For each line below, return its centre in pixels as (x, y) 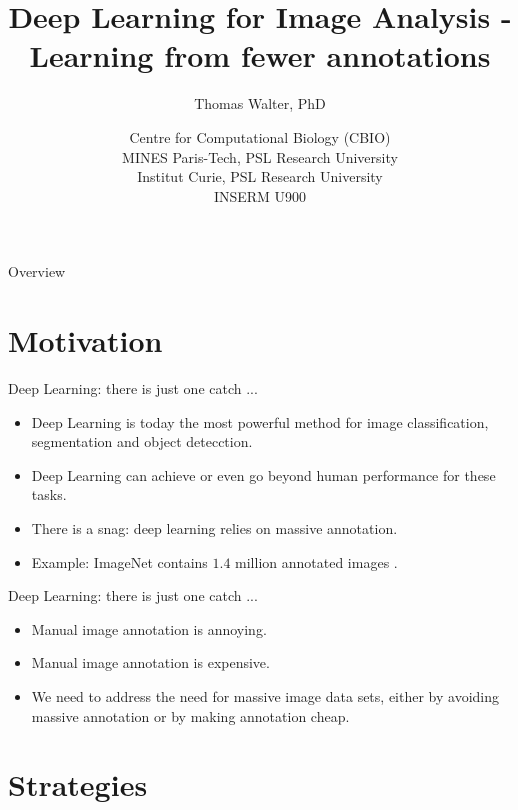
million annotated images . (316, 561)
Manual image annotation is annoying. (149, 628)
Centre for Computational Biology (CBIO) (260, 136)
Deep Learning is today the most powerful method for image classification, (260, 421)
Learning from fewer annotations (260, 55)
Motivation (85, 340)
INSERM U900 (260, 195)
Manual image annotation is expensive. (150, 662)
